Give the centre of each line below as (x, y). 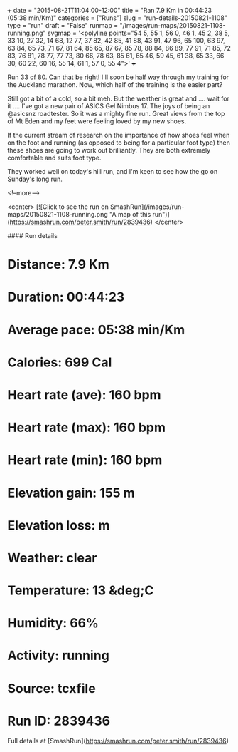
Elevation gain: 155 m (71, 493)
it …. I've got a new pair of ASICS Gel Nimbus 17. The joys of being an (109, 106)
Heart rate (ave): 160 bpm (84, 395)
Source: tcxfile (52, 688)
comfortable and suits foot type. (54, 158)
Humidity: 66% (53, 623)
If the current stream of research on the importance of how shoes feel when (119, 135)
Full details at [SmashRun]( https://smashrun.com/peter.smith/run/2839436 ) (118, 741)
